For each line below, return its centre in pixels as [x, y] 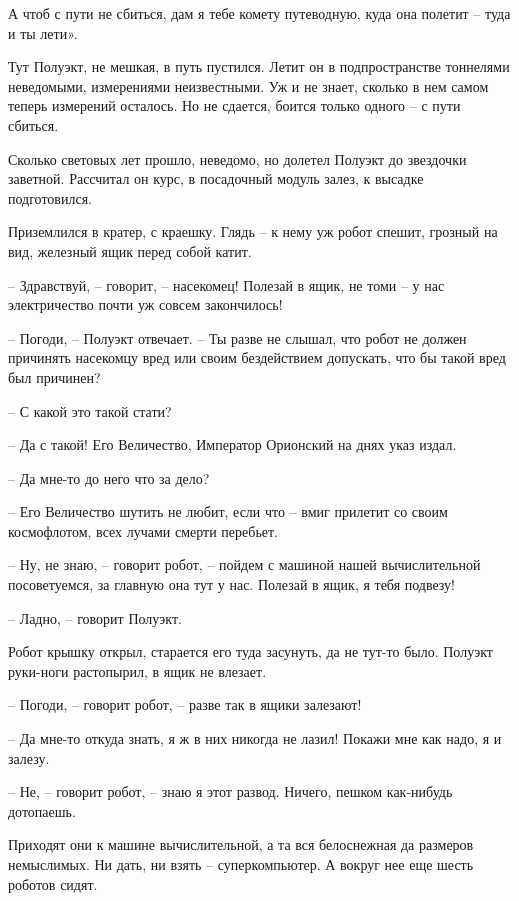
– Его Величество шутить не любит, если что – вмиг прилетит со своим [228, 511]
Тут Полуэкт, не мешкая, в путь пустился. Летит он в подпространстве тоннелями [259, 66]
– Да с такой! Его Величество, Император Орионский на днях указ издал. [232, 444]
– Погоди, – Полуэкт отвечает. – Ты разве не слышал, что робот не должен [237, 337]
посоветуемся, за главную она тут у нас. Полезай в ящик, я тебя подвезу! [232, 584]
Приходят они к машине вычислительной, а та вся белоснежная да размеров [241, 844]
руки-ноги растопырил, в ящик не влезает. [137, 670]
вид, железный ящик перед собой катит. [130, 250]
